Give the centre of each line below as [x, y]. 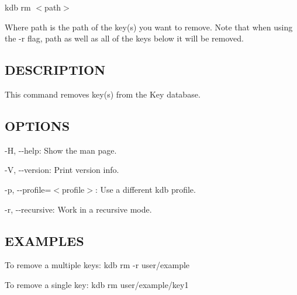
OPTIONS [37, 125]
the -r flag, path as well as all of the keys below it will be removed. [124, 38]
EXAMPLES [44, 240]
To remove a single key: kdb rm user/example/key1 [97, 284]
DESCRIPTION [55, 70]
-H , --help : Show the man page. [61, 150]
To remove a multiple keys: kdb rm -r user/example [97, 265]
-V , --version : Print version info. [62, 170]
